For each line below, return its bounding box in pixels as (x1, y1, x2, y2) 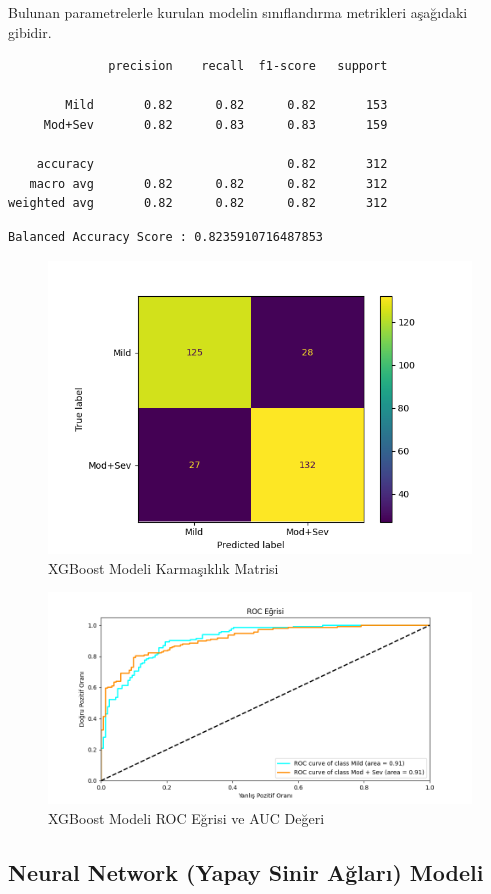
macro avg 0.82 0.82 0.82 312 (29, 176, 388, 191)
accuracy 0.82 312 (36, 157, 388, 172)
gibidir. (8, 21, 52, 42)
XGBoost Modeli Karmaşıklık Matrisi (48, 557, 279, 578)
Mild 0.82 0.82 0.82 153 (65, 98, 388, 113)
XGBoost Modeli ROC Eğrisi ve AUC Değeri (48, 807, 325, 828)
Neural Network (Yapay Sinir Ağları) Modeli (8, 856, 484, 887)
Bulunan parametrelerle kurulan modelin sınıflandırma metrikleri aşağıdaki (8, 2, 468, 22)
